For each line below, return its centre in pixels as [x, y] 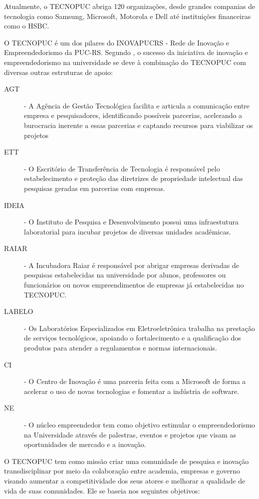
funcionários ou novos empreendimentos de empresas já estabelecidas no [134, 285]
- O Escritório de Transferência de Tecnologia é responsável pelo [122, 168]
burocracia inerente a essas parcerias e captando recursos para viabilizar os [138, 125]
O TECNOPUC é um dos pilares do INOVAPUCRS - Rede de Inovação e [117, 42]
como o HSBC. [27, 26]
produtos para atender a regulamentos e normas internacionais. [121, 348]
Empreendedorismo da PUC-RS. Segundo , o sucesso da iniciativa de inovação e [126, 52]
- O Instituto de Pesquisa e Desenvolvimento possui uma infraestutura [131, 222]
